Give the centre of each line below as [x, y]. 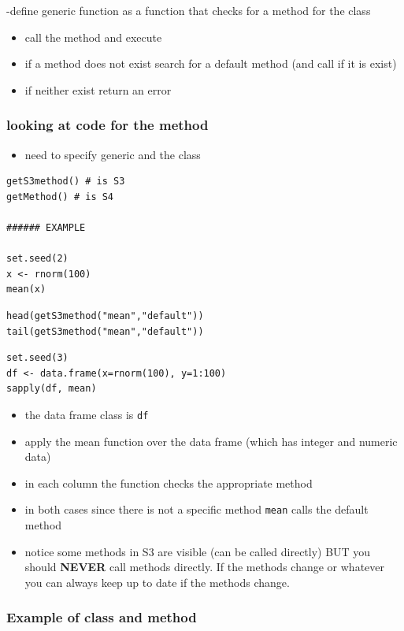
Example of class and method [102, 617]
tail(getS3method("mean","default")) [105, 331]
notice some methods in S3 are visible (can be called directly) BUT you [198, 551]
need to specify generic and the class [113, 154]
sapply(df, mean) [52, 389]
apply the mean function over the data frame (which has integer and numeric [211, 441]
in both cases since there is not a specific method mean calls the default [196, 509]
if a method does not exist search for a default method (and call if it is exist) [211, 63]
